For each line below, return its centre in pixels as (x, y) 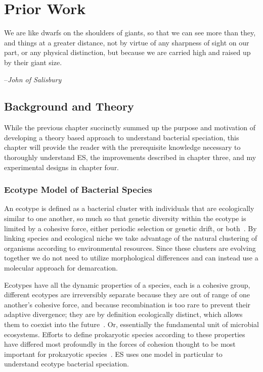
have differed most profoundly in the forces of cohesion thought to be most (120, 344)
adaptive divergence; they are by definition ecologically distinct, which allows (123, 314)
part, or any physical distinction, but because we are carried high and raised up (127, 52)
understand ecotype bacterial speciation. (67, 364)
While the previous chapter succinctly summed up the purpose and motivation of (130, 127)
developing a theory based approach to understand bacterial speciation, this (122, 137)
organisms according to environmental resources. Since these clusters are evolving (130, 248)
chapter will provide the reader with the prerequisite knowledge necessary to (122, 147)
